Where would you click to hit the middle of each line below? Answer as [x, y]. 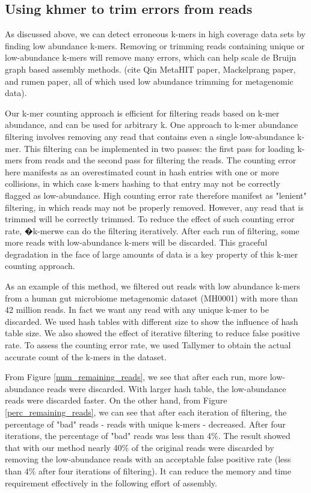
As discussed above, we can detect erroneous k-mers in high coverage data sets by [155, 34]
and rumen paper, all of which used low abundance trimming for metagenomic [149, 81]
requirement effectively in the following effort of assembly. [111, 482]
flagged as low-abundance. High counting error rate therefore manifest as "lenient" [156, 195]
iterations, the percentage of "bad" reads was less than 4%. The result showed [148, 436]
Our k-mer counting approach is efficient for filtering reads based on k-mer [142, 113]
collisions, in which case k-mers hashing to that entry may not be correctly [143, 183]
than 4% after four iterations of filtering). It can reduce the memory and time [148, 470]
